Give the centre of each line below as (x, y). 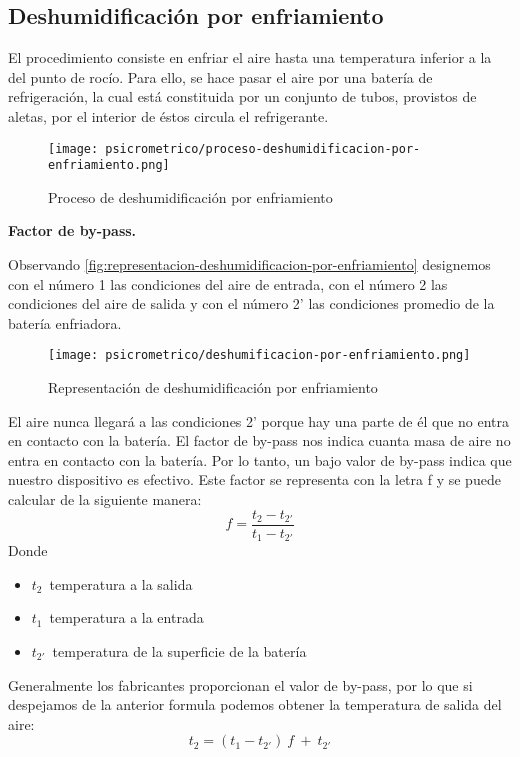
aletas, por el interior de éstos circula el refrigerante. (168, 115)
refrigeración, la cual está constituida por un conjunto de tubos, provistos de (242, 96)
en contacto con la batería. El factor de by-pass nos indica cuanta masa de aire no (259, 440)
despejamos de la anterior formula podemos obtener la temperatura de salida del (255, 704)
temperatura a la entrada (126, 617)
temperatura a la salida (121, 583)
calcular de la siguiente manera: (105, 499)
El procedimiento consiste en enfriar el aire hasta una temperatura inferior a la (250, 57)
